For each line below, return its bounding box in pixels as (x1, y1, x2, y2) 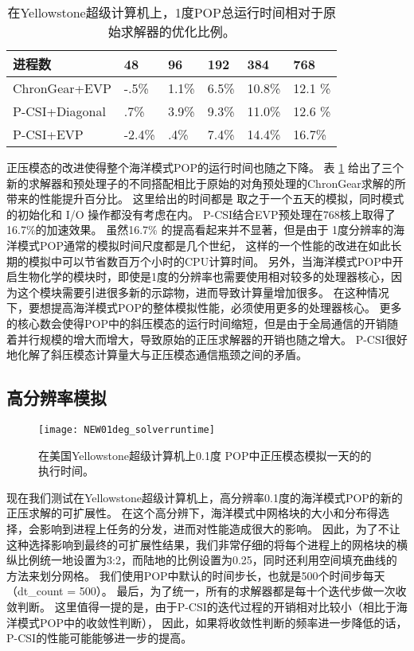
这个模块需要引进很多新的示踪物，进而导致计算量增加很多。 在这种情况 (17, 283, 389, 300)
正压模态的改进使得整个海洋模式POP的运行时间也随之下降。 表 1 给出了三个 (6, 159, 404, 175)
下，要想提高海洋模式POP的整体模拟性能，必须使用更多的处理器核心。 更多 (6, 299, 402, 316)
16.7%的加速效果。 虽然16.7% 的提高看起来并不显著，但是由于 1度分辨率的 (6, 221, 394, 238)
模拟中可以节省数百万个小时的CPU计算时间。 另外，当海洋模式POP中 (28, 252, 393, 269)
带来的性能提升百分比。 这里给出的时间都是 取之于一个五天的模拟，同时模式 (6, 190, 404, 207)
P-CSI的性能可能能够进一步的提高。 (6, 630, 193, 646)
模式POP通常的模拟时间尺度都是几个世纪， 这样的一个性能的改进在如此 (17, 236, 391, 253)
